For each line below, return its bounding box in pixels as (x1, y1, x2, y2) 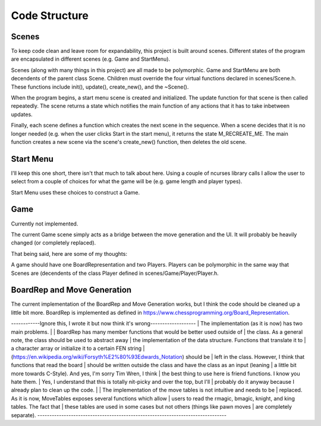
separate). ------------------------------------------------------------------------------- (11, 411, 227, 419)
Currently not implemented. (11, 220, 78, 227)
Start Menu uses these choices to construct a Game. (11, 189, 140, 196)
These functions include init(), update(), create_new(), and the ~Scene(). (11, 83, 189, 90)
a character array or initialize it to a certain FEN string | (11, 345, 145, 352)
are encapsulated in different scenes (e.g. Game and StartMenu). (11, 55, 171, 62)
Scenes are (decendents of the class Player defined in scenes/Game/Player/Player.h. (11, 270, 219, 277)
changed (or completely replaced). (11, 239, 96, 246)
